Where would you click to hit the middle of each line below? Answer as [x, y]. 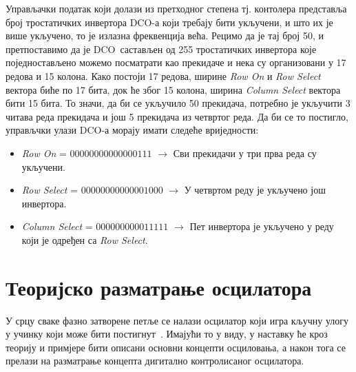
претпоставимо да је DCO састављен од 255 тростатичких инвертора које [161, 49]
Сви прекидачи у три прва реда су [245, 153]
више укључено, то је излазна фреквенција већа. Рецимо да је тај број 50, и [165, 35]
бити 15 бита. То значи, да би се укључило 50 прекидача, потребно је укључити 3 [178, 103]
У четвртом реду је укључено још [255, 190]
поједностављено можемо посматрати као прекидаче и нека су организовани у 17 [176, 62]
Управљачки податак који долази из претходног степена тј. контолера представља [176, 8]
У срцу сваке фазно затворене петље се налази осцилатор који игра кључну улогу [177, 320]
